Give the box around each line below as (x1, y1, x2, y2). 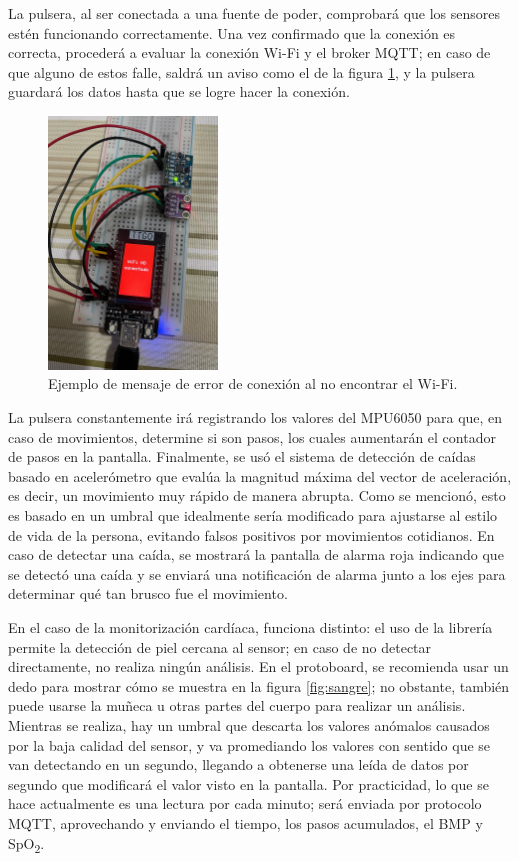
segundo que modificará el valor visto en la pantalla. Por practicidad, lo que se (8, 773, 489, 794)
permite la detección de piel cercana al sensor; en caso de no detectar (8, 636, 432, 657)
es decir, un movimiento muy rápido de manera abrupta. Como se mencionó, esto (8, 485, 506, 506)
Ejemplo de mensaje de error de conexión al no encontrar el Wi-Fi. (48, 373, 458, 394)
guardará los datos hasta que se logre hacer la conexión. (8, 81, 350, 102)
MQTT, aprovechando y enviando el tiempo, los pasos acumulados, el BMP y (8, 812, 483, 833)
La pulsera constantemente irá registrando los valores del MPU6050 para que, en (8, 407, 503, 428)
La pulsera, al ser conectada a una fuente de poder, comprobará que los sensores (8, 3, 501, 23)
